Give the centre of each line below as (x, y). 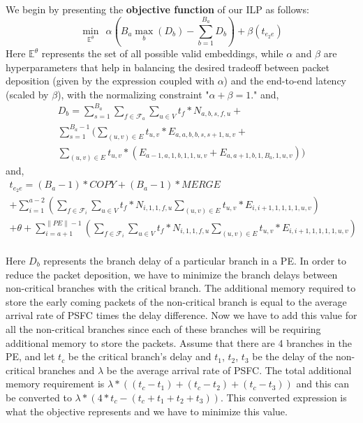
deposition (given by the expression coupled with (110, 81)
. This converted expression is (283, 397)
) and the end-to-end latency (285, 81)
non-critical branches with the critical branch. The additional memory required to (181, 288)
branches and (66, 370)
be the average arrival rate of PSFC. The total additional (229, 370)
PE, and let (30, 356)
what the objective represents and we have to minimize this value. (147, 411)
